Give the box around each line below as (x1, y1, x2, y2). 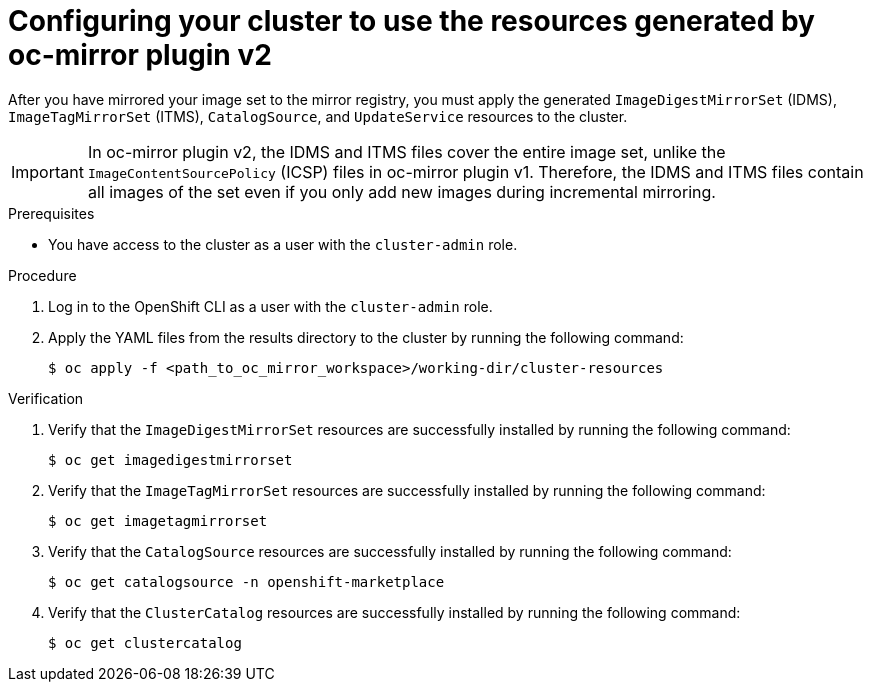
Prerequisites (8, 204, 95, 222)
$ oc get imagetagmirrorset (48, 512, 268, 529)
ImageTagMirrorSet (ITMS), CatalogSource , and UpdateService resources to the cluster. (8, 107, 628, 125)
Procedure (8, 266, 77, 284)
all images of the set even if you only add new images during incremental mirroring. (87, 181, 716, 202)
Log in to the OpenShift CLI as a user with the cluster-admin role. (48, 297, 493, 315)
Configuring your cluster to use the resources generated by (8, 4, 815, 38)
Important (11, 161, 84, 182)
